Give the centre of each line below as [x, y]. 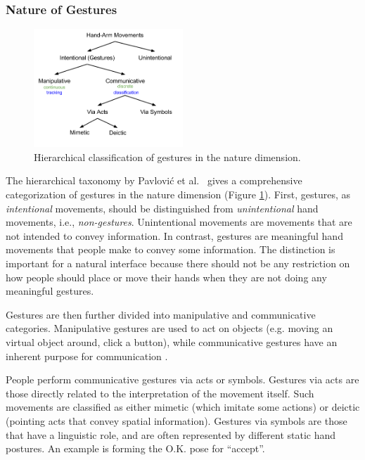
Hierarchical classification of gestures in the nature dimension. [167, 156]
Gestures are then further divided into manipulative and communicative [161, 314]
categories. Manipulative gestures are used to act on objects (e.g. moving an [169, 328]
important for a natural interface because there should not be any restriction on [178, 263]
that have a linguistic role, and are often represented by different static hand [171, 434]
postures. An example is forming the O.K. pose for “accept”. [135, 448]
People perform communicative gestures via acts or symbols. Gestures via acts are [182, 379]
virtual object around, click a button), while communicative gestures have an [172, 341]
